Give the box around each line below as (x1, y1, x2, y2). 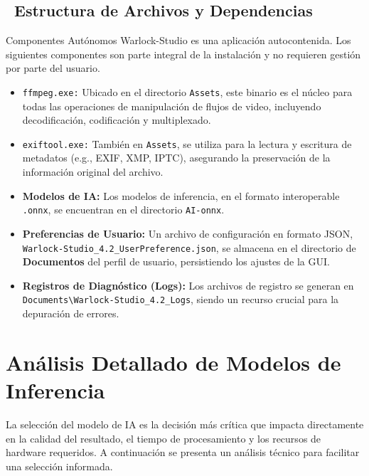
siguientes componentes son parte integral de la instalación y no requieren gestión (6, 46, 361, 61)
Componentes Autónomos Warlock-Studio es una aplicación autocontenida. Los (6, 33, 351, 48)
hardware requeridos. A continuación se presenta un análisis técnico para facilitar (6, 445, 360, 460)
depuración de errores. (22, 306, 119, 321)
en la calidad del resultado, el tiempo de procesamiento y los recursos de (6, 430, 321, 445)
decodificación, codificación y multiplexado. (22, 112, 211, 127)
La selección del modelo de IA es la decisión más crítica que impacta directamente (6, 416, 364, 431)
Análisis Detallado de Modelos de (6, 347, 341, 376)
